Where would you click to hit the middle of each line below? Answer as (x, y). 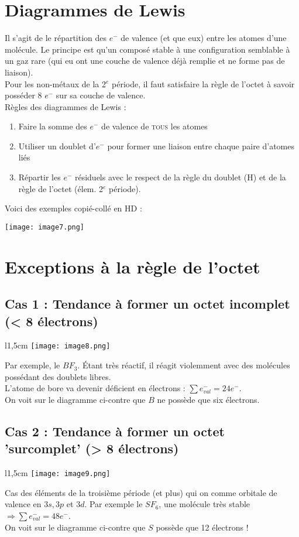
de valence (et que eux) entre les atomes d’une (204, 38)
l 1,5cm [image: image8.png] (58, 345)
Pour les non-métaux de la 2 (55, 83)
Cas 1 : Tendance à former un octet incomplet (147, 304)
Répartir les (39, 177)
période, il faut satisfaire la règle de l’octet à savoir (203, 83)
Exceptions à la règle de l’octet (133, 266)
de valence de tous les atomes (154, 126)
